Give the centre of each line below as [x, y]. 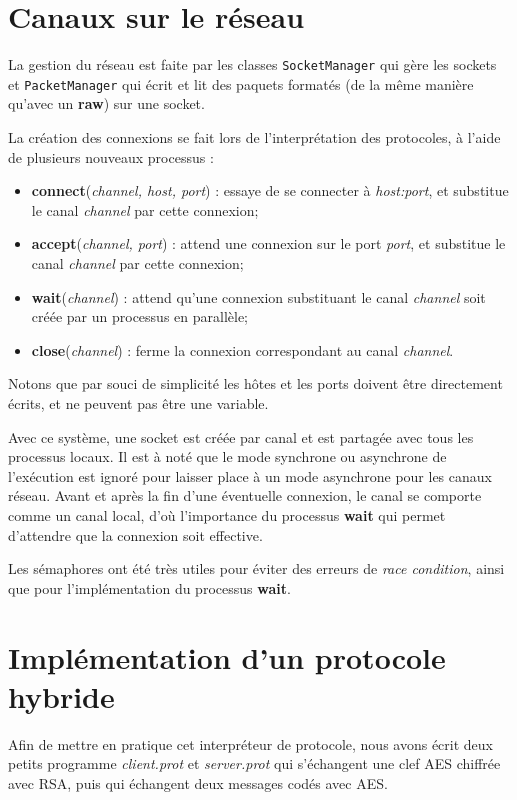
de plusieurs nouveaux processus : [111, 156]
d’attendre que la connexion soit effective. [135, 534]
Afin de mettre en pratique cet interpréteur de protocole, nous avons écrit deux [250, 743]
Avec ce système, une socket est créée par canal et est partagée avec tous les [241, 436]
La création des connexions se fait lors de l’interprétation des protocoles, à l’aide [254, 137]
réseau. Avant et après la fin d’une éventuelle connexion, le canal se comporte [245, 495]
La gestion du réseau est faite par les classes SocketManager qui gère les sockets [252, 64]
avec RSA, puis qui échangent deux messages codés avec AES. [198, 782]
